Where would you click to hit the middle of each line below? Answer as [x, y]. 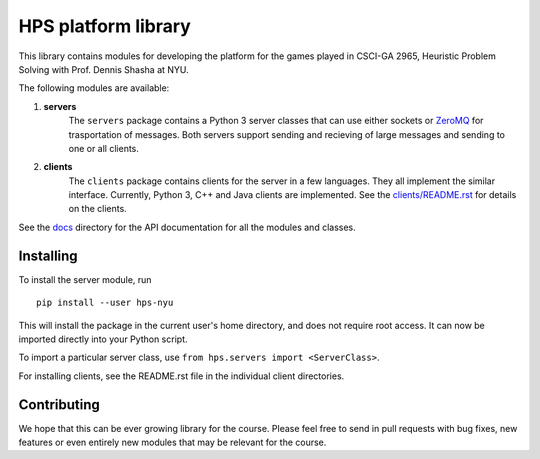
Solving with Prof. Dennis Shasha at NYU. [103, 69]
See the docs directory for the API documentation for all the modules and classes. [187, 227]
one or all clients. [104, 148]
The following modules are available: [94, 88]
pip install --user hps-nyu [105, 303]
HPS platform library [105, 26]
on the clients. [97, 209]
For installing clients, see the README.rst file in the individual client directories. [181, 376]
